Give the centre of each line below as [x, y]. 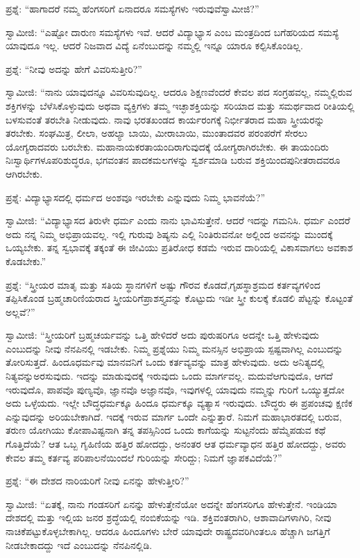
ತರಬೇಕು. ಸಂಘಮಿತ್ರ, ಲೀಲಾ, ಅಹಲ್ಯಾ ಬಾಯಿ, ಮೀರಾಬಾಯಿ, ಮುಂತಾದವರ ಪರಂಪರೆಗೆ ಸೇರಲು [157, 133]
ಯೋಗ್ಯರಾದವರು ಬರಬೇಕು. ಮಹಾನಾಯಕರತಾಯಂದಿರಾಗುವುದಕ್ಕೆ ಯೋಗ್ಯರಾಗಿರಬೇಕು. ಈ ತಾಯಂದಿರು [167, 146]
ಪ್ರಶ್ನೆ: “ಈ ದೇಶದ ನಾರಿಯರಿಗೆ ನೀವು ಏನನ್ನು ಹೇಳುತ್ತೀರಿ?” [97, 481]
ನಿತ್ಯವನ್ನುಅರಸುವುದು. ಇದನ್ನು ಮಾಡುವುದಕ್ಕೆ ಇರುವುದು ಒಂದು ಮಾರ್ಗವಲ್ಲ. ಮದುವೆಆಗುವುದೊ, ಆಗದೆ [169, 376]
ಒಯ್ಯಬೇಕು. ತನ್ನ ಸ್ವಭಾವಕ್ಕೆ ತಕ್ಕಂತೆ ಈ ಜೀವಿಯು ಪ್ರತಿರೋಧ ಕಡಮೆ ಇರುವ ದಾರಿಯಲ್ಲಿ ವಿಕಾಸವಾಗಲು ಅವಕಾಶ [179, 247]
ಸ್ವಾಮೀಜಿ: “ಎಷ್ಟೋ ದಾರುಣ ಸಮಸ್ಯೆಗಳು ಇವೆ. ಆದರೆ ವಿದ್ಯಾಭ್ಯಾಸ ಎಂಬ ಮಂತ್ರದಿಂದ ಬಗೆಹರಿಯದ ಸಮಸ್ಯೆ [172, 32]
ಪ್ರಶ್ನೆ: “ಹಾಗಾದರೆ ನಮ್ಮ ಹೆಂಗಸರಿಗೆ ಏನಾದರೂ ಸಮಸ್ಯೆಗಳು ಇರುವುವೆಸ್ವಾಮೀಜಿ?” [132, 8]
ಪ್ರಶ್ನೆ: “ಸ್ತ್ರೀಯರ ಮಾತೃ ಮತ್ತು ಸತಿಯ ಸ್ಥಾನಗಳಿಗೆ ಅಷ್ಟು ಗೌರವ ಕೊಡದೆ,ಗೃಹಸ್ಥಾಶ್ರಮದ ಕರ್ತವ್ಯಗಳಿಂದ [163, 284]
